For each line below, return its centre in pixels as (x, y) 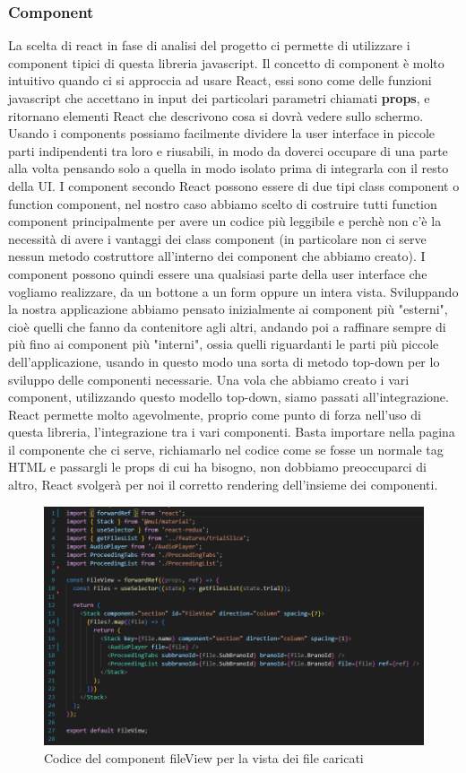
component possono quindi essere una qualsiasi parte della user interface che (218, 273)
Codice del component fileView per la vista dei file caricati (204, 757)
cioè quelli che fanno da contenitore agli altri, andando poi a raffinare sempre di (227, 326)
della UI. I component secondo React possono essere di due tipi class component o (234, 185)
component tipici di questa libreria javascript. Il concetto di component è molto (226, 62)
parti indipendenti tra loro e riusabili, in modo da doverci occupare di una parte (228, 150)
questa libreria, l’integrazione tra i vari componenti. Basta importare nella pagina (232, 432)
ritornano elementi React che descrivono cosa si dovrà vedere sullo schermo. (216, 115)
